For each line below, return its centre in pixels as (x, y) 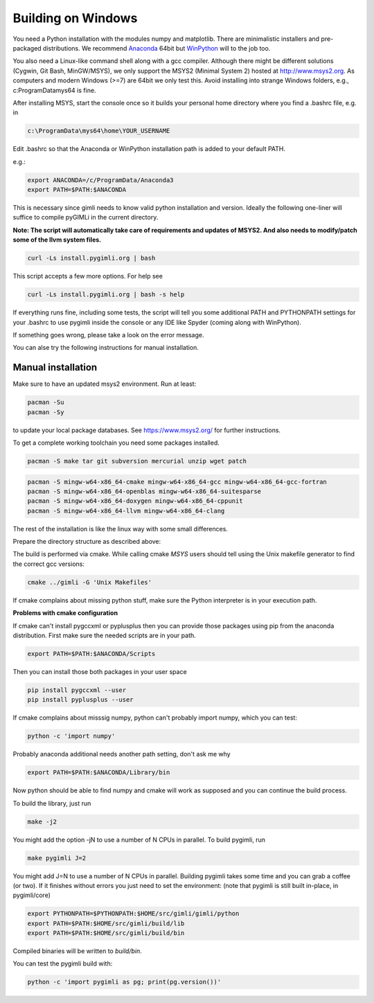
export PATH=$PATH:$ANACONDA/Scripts (91, 654)
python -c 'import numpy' (71, 736)
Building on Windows (75, 18)
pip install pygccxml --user (77, 690)
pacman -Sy (46, 412)
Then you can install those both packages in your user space (100, 671)
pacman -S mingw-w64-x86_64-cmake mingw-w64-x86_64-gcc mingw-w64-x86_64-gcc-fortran (177, 482)
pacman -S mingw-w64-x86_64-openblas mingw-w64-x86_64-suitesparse (144, 491)
